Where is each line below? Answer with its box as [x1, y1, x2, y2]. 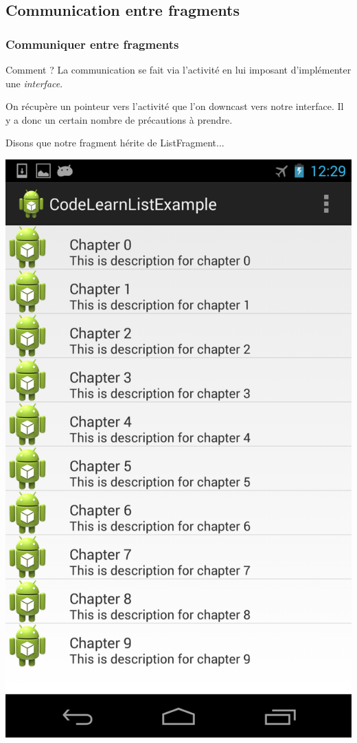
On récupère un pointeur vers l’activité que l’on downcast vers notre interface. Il [5, 99, 344, 113]
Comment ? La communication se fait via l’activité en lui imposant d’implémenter [5, 63, 352, 76]
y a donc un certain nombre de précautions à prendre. [5, 112, 233, 126]
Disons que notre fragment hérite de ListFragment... [5, 135, 224, 150]
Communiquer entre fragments [5, 35, 179, 52]
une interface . [5, 76, 63, 90]
